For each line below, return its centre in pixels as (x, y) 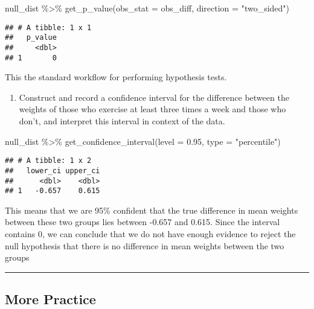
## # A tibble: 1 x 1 (48, 27)
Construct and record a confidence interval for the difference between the (154, 97)
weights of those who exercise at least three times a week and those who (152, 109)
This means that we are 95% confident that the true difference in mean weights (152, 210)
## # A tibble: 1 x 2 (48, 161)
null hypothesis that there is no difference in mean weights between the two (145, 245)
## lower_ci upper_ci (53, 170)
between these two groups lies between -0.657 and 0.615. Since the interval (143, 222)
